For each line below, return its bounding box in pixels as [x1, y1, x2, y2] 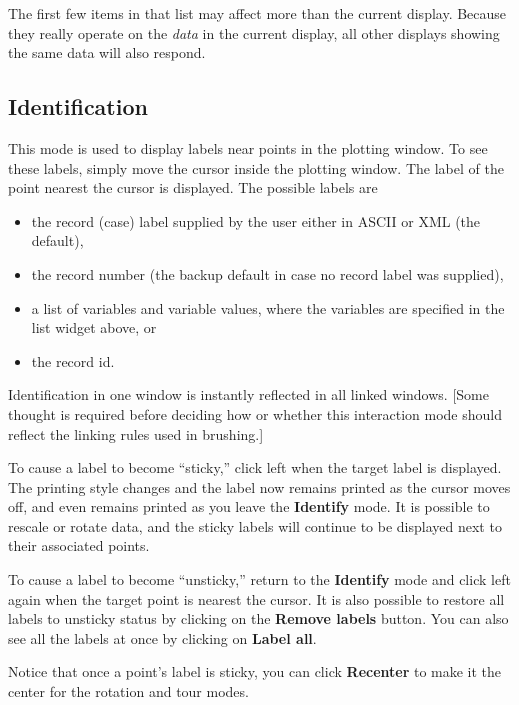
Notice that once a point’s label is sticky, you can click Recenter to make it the [8, 661, 502, 682]
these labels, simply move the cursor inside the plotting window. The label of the [8, 157, 504, 178]
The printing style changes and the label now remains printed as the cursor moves [8, 476, 511, 497]
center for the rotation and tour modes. [8, 681, 249, 702]
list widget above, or [31, 317, 157, 338]
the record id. [31, 350, 115, 371]
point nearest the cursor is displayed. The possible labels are [8, 177, 378, 198]
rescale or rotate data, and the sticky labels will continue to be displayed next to [8, 515, 502, 536]
